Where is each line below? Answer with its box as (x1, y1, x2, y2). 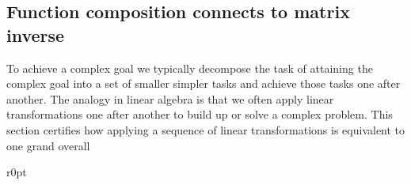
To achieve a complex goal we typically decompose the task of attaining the (6, 59, 373, 76)
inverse (6, 22, 65, 47)
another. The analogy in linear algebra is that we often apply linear (6, 90, 334, 107)
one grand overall (6, 137, 90, 153)
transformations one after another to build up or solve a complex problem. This (6, 106, 393, 123)
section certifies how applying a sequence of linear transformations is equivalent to (6, 121, 405, 138)
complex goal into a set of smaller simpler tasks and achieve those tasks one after (6, 75, 401, 92)
